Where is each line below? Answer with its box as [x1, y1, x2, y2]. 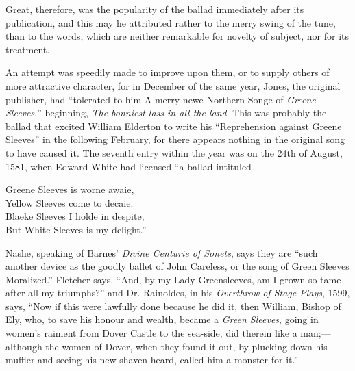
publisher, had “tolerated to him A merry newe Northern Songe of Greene [5, 92, 316, 106]
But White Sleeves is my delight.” [5, 222, 147, 236]
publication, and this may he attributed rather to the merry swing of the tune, [5, 15, 336, 29]
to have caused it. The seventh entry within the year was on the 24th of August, [5, 145, 343, 159]
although [5, 339, 42, 353]
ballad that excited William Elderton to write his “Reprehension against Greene [5, 118, 342, 133]
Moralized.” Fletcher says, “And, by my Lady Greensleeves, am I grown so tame [5, 272, 341, 286]
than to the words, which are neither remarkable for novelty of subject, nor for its [5, 29, 350, 43]
